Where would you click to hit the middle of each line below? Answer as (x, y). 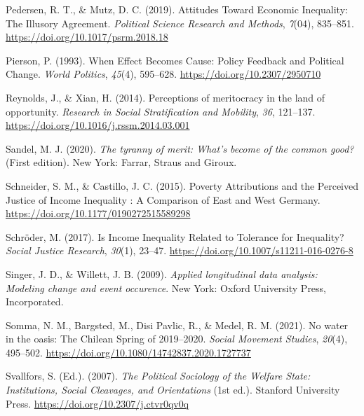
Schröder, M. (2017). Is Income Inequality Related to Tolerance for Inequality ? (175, 236)
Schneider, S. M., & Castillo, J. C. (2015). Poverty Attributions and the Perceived (182, 185)
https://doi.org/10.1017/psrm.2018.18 (87, 37)
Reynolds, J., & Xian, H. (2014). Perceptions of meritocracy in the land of (166, 97)
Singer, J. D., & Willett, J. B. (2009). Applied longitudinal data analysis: (162, 273)
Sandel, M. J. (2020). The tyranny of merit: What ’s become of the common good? (180, 148)
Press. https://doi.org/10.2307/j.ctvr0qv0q (97, 403)
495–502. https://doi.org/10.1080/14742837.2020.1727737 (128, 352)
